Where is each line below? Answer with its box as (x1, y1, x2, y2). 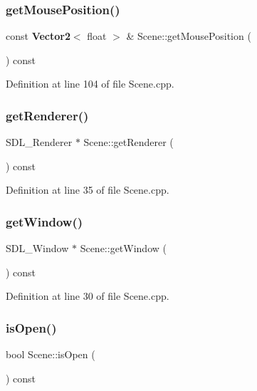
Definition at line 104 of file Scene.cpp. (6, 76, 174, 91)
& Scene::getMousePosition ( (126, 28, 251, 43)
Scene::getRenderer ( (83, 135, 174, 150)
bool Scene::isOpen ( (6, 347, 95, 362)
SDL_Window (6, 241, 69, 256)
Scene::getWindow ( (80, 241, 167, 256)
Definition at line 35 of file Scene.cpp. (6, 182, 169, 197)
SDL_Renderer (6, 135, 73, 150)
